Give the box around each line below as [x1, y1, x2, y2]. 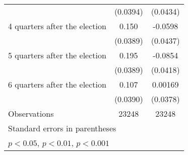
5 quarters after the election [8, 49, 106, 61]
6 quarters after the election [8, 79, 106, 90]
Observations [8, 108, 54, 119]
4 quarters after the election [8, 20, 106, 32]
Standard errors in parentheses [8, 122, 116, 134]
